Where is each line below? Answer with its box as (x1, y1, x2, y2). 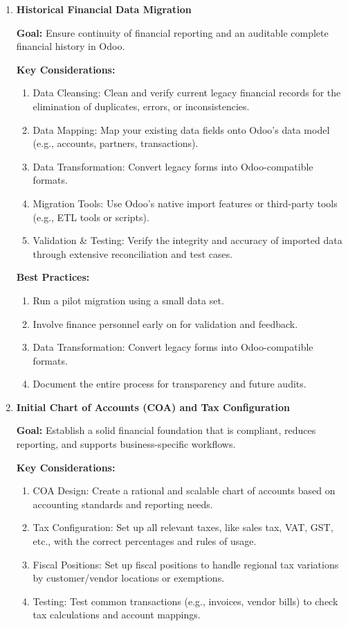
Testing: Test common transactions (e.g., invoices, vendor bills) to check (33, 593, 338, 608)
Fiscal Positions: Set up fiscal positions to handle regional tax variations (33, 557, 339, 571)
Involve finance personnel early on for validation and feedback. (33, 316, 298, 331)
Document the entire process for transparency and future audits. (33, 376, 306, 391)
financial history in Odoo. (16, 39, 125, 53)
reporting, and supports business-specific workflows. (16, 437, 236, 451)
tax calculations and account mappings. (33, 607, 201, 622)
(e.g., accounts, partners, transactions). (33, 136, 199, 150)
